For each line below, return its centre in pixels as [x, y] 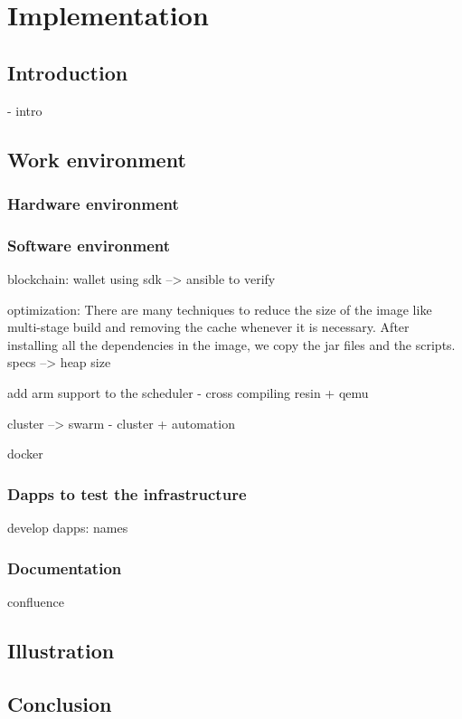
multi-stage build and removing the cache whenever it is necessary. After [208, 327]
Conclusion [60, 703]
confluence [36, 601]
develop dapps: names [68, 527]
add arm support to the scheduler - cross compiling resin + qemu [188, 392]
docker [25, 454]
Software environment [89, 245]
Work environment [97, 159]
